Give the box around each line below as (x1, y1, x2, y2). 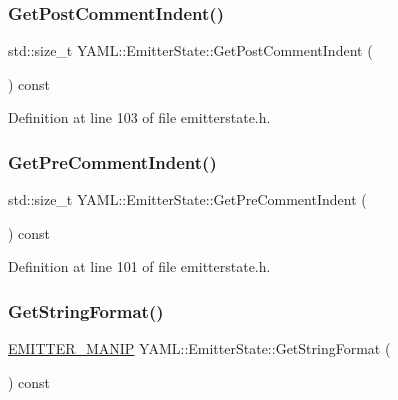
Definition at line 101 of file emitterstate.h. (8, 256, 271, 277)
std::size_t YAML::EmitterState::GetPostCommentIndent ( (8, 40, 373, 61)
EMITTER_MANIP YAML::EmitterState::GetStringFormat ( (8, 338, 391, 359)
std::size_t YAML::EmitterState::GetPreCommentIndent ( (8, 189, 367, 210)
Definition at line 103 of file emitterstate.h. (8, 107, 271, 128)
